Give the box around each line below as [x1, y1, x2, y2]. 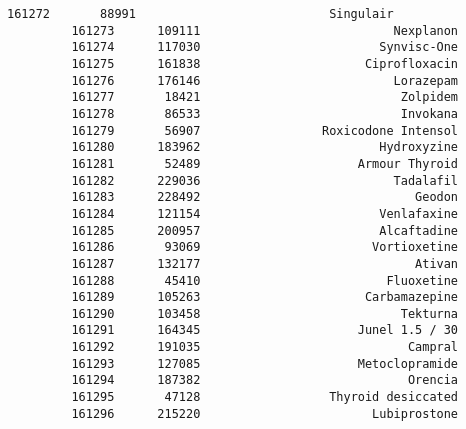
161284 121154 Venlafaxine [71, 206, 459, 221]
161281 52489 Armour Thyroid [71, 156, 459, 171]
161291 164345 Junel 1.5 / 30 [71, 323, 459, 338]
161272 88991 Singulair [7, 7, 394, 21]
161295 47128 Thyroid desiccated [71, 390, 459, 405]
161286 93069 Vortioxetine [71, 240, 459, 255]
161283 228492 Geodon [71, 190, 459, 205]
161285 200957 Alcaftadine [71, 223, 459, 238]
